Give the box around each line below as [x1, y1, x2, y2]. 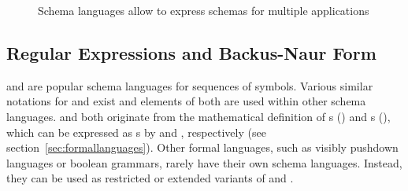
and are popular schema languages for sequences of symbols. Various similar [6, 77, 373, 94]
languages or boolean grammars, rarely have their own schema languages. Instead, [6, 154, 402, 171]
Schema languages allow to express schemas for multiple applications [38, 2, 369, 18]
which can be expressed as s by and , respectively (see [6, 123, 266, 140]
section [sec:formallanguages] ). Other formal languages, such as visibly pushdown [6, 139, 399, 156]
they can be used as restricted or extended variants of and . [6, 170, 294, 186]
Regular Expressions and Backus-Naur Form [6, 40, 376, 64]
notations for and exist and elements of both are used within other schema [6, 93, 366, 109]
